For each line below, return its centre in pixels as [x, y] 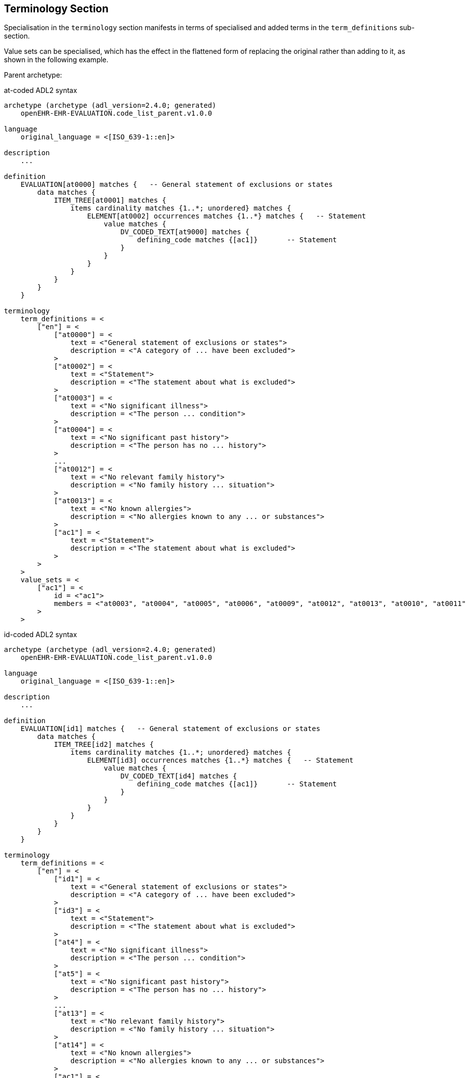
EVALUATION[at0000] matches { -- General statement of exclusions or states [176, 185]
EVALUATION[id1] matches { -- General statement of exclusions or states [170, 729]
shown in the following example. [56, 60]
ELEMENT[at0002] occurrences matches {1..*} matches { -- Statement [227, 216]
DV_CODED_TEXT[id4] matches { [179, 776]
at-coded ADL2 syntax [41, 90]
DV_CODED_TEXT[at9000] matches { [185, 232]
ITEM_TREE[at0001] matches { [110, 200]
